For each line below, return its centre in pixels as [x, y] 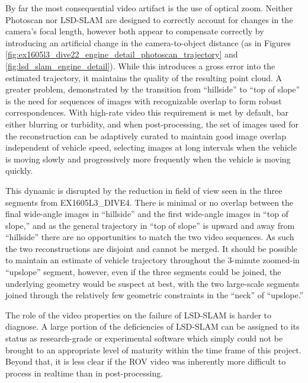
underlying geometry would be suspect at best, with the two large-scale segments [153, 283]
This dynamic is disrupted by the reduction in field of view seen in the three [144, 190]
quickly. [19, 170]
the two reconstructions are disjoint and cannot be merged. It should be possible [151, 248]
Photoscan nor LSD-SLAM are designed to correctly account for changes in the [149, 19]
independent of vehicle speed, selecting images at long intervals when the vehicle [151, 147]
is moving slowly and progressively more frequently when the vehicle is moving [148, 159]
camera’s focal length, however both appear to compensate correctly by [135, 31]
